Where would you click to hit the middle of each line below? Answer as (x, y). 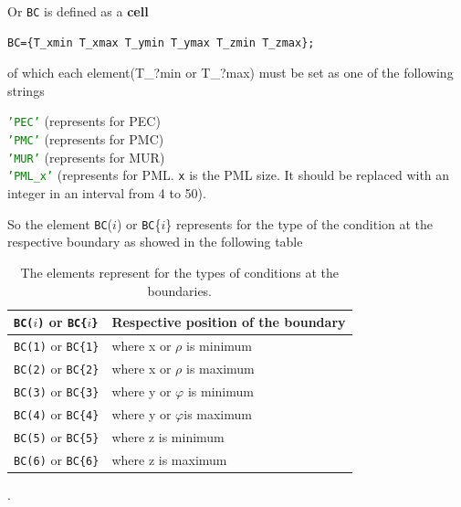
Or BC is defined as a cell (78, 11)
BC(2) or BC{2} (57, 368)
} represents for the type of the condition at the (299, 223)
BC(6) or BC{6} (57, 459)
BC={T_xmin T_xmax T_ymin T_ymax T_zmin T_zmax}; (161, 42)
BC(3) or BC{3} (57, 391)
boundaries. (180, 290)
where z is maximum (169, 459)
